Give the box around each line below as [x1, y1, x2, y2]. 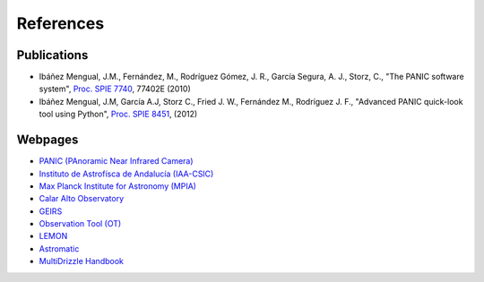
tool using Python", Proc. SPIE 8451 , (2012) [39, 108, 198, 120]
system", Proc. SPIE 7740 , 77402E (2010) [39, 83, 192, 94]
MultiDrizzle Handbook [39, 256, 125, 267]
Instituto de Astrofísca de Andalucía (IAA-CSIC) [39, 168, 214, 179]
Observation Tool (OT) [39, 218, 122, 229]
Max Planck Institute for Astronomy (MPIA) [39, 180, 197, 192]
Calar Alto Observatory [39, 193, 125, 204]
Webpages [16, 132, 79, 148]
